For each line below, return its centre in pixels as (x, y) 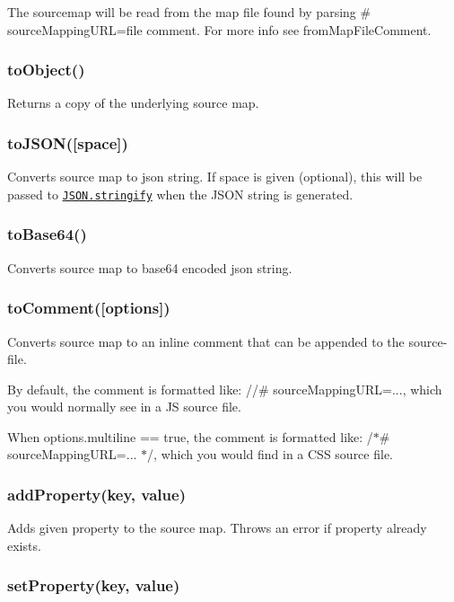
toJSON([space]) (68, 142)
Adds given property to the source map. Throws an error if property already (217, 528)
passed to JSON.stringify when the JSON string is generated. (180, 194)
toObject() (46, 70)
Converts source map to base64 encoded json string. (150, 267)
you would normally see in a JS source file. (124, 407)
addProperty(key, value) (96, 494)
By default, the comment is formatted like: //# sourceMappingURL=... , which (225, 389)
